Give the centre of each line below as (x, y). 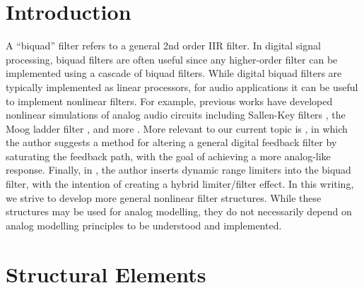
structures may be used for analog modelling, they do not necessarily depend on (179, 211)
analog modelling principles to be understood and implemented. (144, 225)
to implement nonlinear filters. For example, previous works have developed (169, 101)
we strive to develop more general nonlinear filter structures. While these (164, 197)
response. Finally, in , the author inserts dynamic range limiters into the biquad (178, 170)
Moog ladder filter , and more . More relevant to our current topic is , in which (177, 128)
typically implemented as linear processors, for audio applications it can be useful (182, 86)
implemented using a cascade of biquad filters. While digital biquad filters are (174, 73)
